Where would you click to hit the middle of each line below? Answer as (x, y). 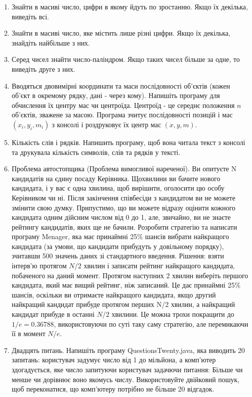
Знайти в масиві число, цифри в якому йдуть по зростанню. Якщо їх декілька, (130, 6)
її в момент (28, 333)
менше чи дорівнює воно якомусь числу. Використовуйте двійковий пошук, (126, 379)
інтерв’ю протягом (39, 266)
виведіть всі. (30, 16)
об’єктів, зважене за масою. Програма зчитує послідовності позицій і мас (122, 115)
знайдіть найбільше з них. (51, 42)
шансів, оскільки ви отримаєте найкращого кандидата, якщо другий (114, 294)
